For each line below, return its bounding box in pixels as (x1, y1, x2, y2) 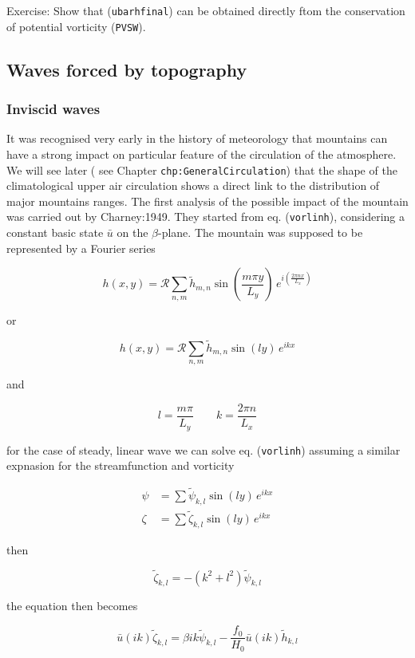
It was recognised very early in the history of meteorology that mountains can (6, 130, 388, 147)
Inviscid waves (6, 99, 101, 119)
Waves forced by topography (6, 57, 247, 81)
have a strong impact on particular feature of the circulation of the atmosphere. (6, 145, 397, 162)
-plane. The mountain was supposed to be (158, 224, 363, 240)
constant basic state (6, 224, 104, 240)
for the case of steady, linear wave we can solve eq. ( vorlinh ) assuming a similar (6, 441, 401, 458)
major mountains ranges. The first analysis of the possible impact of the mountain (6, 192, 409, 209)
